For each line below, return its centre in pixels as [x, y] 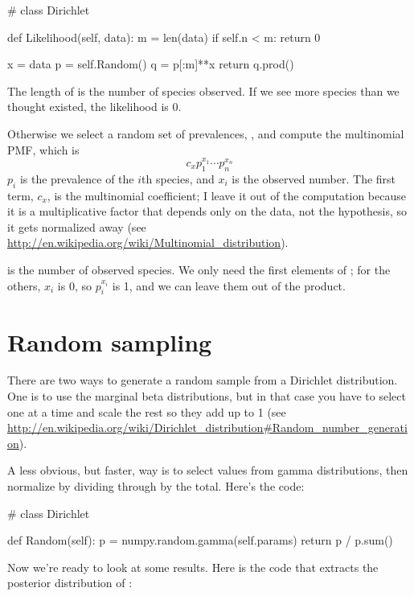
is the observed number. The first [314, 178]
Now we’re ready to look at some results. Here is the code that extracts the [193, 567]
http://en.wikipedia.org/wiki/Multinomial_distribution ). [148, 243]
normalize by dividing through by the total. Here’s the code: [156, 486]
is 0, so [75, 285]
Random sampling [110, 341]
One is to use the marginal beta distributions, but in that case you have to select [207, 396]
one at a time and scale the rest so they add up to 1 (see [147, 411]
